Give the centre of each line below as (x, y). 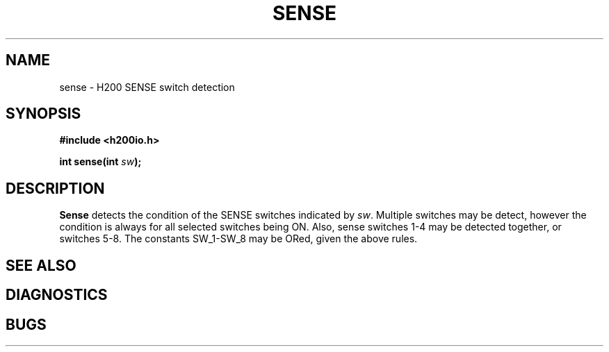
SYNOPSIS (43, 114)
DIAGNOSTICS (57, 295)
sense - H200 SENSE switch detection (147, 87)
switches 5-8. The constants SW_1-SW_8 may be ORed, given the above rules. (238, 239)
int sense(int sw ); (100, 162)
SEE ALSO (41, 265)
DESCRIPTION (55, 188)
